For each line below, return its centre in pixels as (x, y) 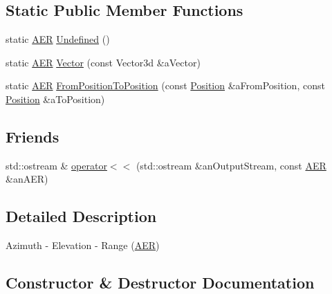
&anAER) (27, 179)
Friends (33, 136)
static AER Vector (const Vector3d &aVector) (103, 62)
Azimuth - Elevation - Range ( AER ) (83, 245)
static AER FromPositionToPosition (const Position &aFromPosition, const (165, 85)
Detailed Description (81, 216)
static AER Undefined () (58, 39)
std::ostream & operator (56, 165)
